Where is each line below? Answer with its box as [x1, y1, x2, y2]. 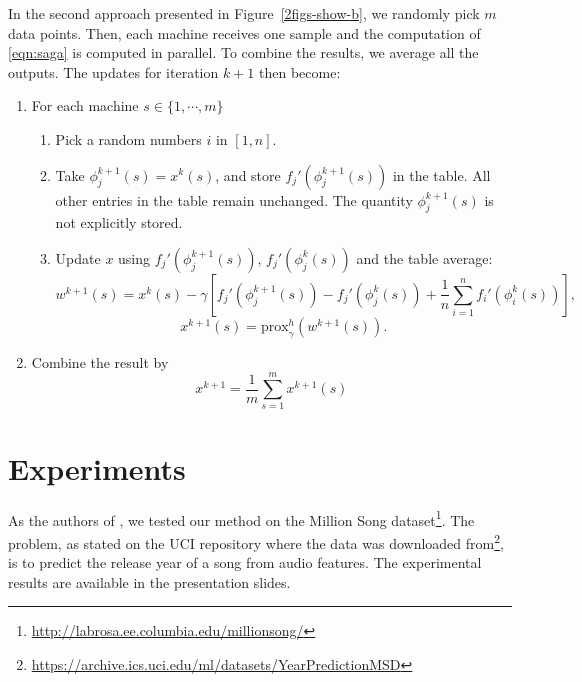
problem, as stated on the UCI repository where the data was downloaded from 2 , [8, 529, 504, 553]
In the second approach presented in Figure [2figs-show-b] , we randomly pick [8, 3, 480, 23]
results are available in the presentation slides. [8, 571, 291, 592]
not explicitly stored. [55, 212, 183, 233]
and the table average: [356, 247, 493, 268]
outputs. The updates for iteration [8, 61, 219, 82]
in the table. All [392, 164, 491, 185]
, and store [215, 164, 281, 185]
